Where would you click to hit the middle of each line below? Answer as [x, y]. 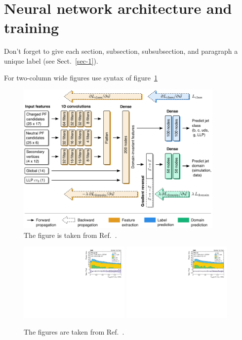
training [32, 27]
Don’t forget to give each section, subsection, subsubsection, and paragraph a [121, 51]
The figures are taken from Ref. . [74, 331]
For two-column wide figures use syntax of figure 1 [81, 77]
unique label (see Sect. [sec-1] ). [51, 60]
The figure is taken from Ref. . [70, 235]
